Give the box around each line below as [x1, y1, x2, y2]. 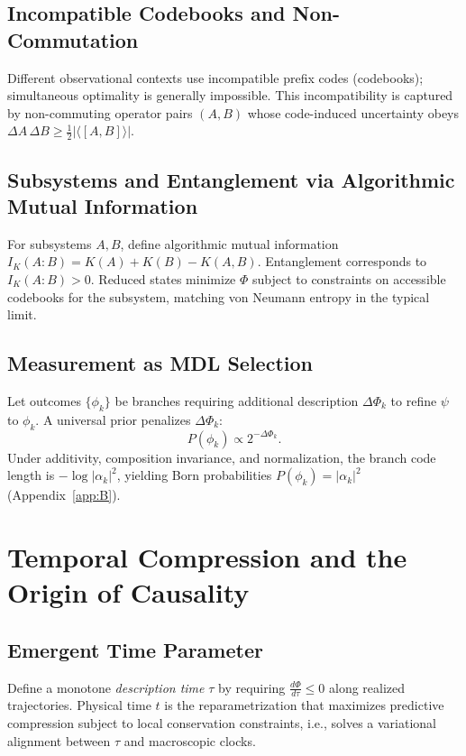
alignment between [7, 731, 111, 750]
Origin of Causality [7, 574, 250, 611]
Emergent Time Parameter [7, 635, 263, 663]
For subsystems [7, 234, 92, 253]
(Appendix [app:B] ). [7, 485, 121, 504]
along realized [329, 678, 406, 696]
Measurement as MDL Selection [7, 349, 313, 377]
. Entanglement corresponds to [257, 252, 427, 271]
